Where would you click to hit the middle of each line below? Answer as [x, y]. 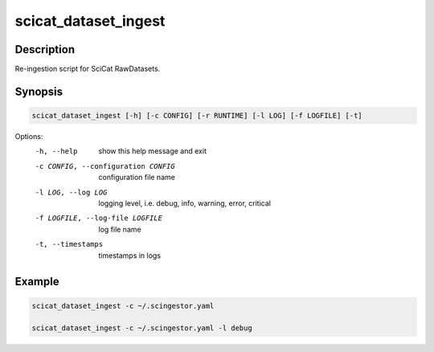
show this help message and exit [152, 151]
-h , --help [56, 151]
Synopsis [39, 91]
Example [37, 282]
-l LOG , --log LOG [71, 192]
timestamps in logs [129, 255]
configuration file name [137, 178]
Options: [29, 137]
